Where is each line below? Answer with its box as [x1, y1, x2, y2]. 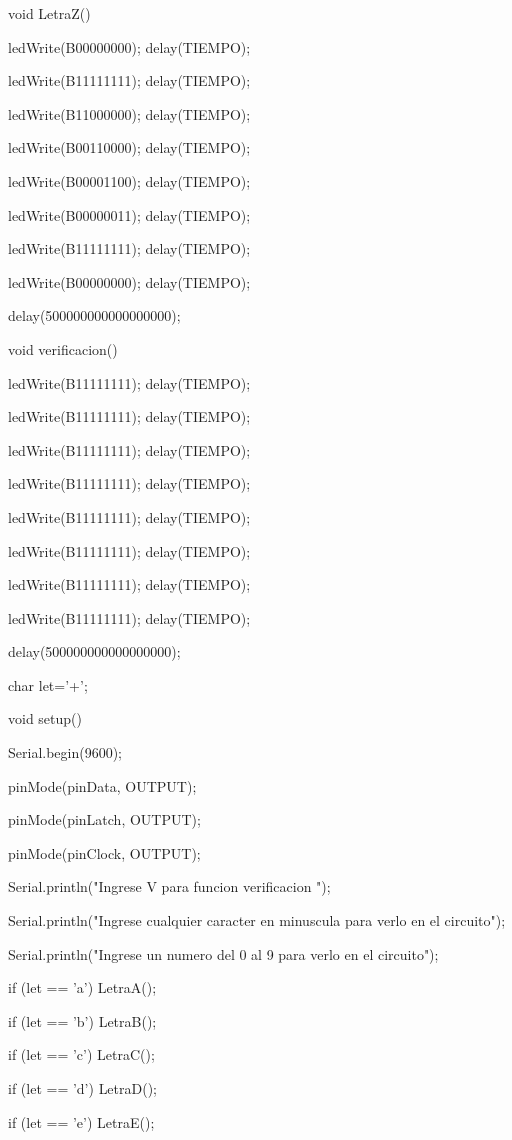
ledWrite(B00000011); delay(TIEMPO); [8, 204, 251, 225]
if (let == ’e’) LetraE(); [8, 1111, 155, 1132]
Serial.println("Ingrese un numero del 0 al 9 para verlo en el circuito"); [8, 943, 439, 964]
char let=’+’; [8, 674, 88, 695]
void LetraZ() [8, 3, 91, 23]
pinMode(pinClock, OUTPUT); [8, 842, 201, 863]
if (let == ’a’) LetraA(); [8, 977, 157, 998]
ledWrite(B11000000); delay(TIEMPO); [8, 103, 251, 124]
